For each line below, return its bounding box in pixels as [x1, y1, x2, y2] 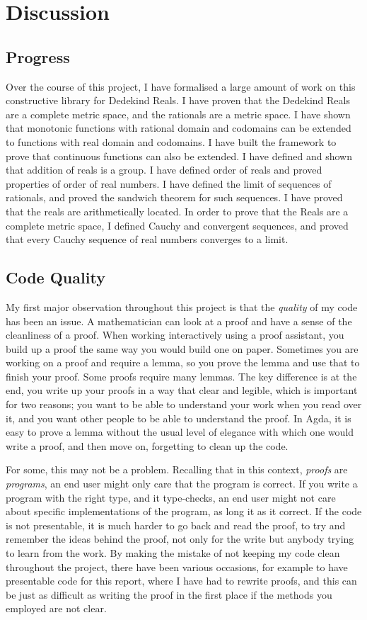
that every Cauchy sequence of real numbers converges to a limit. [6, 232, 289, 247]
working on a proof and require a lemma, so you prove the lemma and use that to [6, 355, 360, 370]
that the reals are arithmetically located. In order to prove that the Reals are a [6, 203, 349, 218]
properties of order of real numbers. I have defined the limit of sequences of [6, 176, 332, 191]
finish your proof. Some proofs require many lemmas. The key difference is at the [6, 368, 357, 383]
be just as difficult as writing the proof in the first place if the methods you [6, 587, 332, 602]
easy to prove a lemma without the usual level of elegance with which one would [6, 424, 354, 439]
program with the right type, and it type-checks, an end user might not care [6, 490, 336, 505]
